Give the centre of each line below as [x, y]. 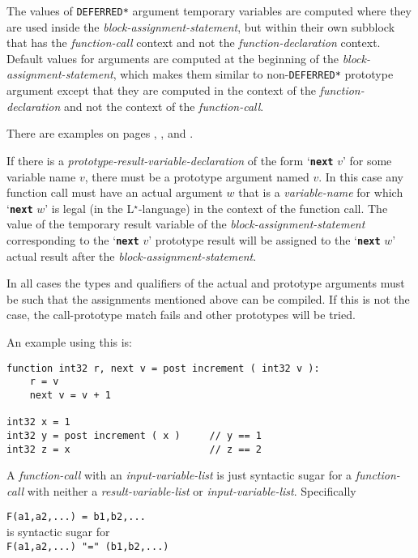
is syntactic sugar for [58, 532]
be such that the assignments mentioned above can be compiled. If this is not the [208, 298]
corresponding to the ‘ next [73, 239]
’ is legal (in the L [90, 208]
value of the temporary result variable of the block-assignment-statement [186, 224]
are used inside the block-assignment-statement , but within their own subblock [201, 26]
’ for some [367, 160]
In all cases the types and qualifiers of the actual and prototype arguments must [206, 283]
